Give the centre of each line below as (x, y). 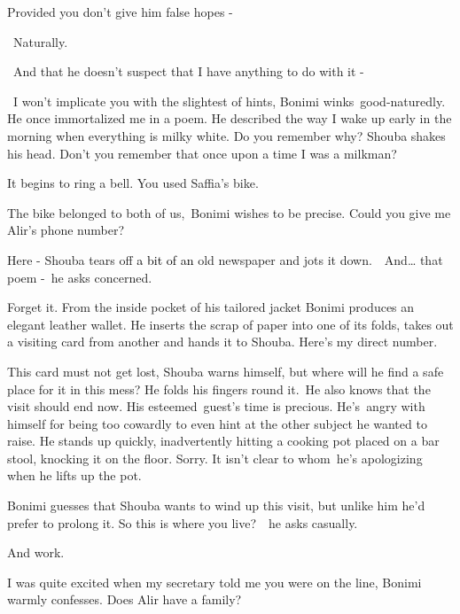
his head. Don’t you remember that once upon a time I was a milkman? (202, 153)
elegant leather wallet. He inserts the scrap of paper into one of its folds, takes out (230, 324)
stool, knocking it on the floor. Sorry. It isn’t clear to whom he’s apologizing (215, 458)
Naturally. (40, 41)
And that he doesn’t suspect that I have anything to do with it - (188, 71)
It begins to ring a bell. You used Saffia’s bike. (133, 183)
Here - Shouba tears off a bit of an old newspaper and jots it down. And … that (225, 259)
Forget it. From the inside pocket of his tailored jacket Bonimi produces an (211, 307)
